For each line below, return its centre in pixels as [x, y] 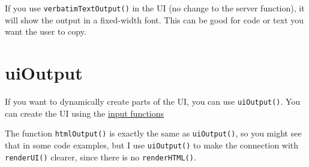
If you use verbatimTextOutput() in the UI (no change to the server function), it [155, 8]
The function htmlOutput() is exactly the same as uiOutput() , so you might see [153, 133]
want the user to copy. [46, 31]
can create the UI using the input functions [85, 113]
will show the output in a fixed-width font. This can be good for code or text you [154, 19]
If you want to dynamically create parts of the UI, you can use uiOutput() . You [153, 101]
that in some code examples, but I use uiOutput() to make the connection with [152, 145]
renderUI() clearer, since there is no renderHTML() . [100, 157]
